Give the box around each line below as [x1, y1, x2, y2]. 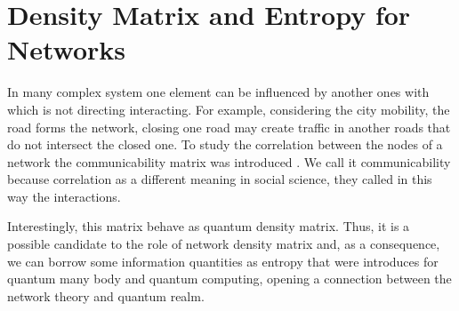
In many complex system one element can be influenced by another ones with [7, 83, 430, 101]
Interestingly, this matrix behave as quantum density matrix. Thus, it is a [7, 217, 410, 235]
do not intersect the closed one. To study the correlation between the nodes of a [7, 135, 443, 154]
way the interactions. [7, 187, 121, 205]
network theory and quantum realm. [7, 286, 205, 305]
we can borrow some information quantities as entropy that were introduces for [7, 251, 439, 270]
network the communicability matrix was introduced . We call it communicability [7, 152, 451, 171]
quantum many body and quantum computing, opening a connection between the [7, 269, 452, 288]
